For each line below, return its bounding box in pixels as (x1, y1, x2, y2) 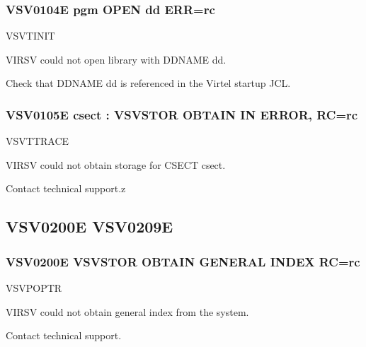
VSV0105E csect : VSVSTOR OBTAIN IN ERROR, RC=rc (6, 105, 358, 123)
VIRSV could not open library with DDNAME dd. (6, 52, 227, 66)
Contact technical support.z (6, 181, 126, 196)
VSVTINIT (6, 28, 55, 43)
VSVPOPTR (6, 281, 62, 295)
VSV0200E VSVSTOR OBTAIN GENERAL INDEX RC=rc (6, 252, 360, 270)
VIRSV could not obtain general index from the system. (6, 304, 249, 319)
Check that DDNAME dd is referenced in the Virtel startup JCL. (6, 76, 291, 90)
